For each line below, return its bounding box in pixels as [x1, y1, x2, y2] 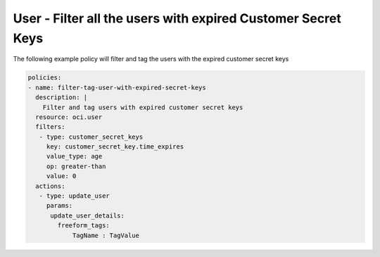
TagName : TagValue [72, 231, 140, 239]
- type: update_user [39, 192, 110, 200]
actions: [35, 182, 65, 190]
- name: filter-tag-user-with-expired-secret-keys [27, 83, 207, 92]
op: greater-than [46, 162, 106, 170]
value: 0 [46, 173, 77, 180]
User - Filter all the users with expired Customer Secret [13, 11, 341, 26]
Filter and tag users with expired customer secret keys [42, 103, 243, 111]
